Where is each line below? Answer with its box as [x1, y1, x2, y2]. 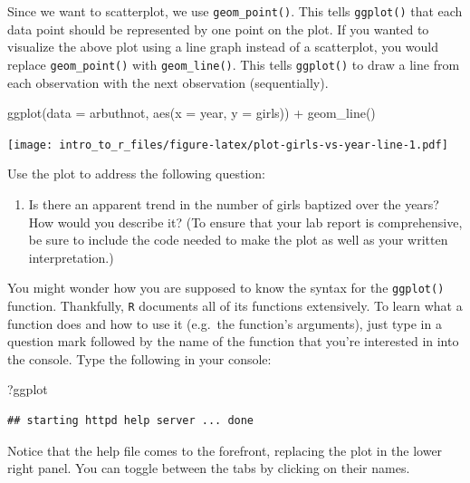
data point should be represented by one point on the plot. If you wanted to [7, 19, 429, 38]
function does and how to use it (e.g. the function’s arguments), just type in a [7, 314, 442, 333]
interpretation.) [28, 247, 114, 266]
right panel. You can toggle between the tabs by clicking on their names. [7, 459, 410, 478]
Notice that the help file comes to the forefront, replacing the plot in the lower [7, 440, 443, 459]
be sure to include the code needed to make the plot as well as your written [28, 230, 448, 249]
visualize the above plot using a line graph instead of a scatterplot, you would [7, 37, 439, 56]
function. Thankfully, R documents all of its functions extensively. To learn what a [7, 295, 463, 314]
